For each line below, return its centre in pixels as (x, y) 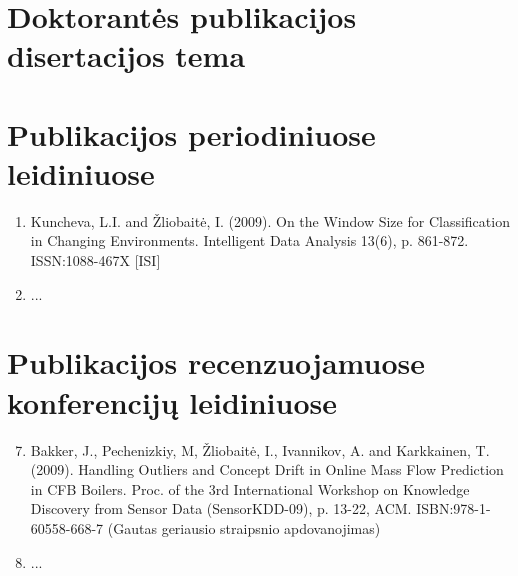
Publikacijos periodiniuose (191, 133)
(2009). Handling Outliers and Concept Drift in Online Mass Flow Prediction (267, 469)
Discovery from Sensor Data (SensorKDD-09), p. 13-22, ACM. (221, 508)
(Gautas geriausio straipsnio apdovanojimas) (244, 527)
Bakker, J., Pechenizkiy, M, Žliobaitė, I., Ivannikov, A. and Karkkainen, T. (260, 449)
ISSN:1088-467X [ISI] (95, 260)
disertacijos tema (126, 55)
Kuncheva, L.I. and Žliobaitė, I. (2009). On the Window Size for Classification (270, 220)
